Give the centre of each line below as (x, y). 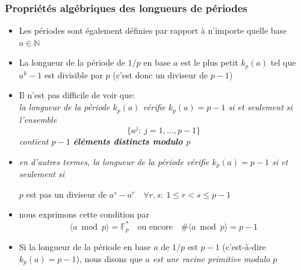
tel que (283, 62)
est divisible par (73, 74)
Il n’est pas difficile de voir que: (77, 95)
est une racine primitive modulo (211, 258)
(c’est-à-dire (244, 246)
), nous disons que (109, 258)
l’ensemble (38, 119)
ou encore (155, 227)
